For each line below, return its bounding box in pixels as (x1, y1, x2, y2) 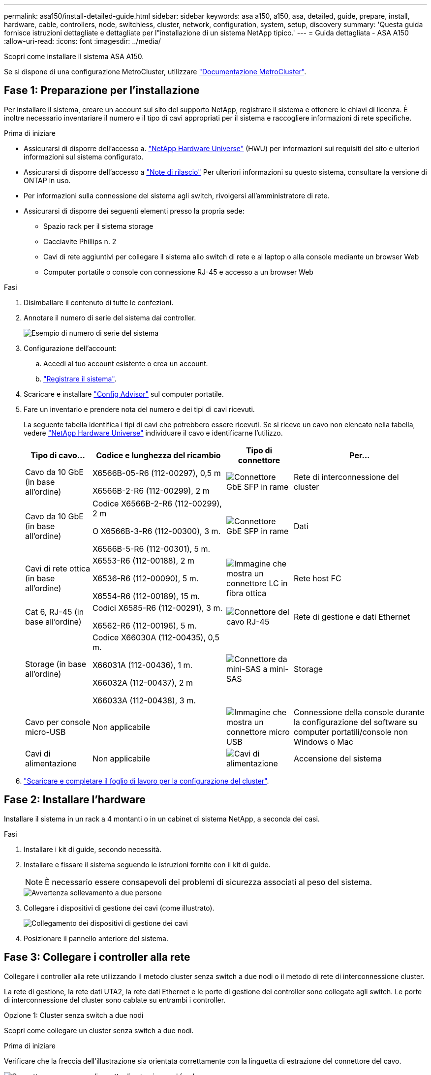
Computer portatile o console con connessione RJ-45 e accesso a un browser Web (43, 267, 313, 276)
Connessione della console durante (293, 707, 425, 717)
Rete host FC (293, 573, 341, 583)
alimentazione (25, 758, 77, 768)
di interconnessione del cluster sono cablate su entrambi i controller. (4, 995, 226, 1004)
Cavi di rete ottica (25, 563, 91, 573)
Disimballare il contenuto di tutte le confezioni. (24, 298, 174, 307)
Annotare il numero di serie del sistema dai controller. (24, 313, 196, 322)
